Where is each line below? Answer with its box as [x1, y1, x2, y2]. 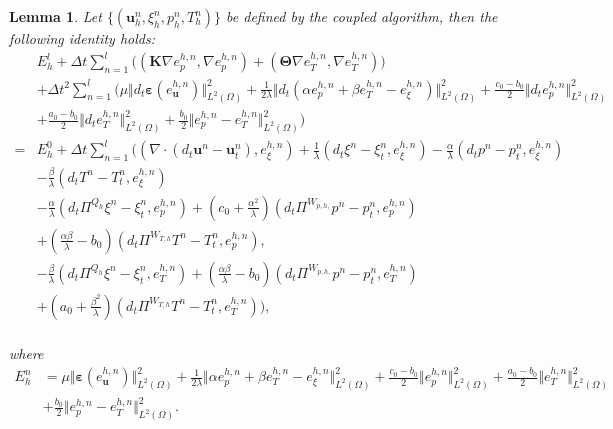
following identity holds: [9, 28, 156, 48]
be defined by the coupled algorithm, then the [226, 6, 498, 26]
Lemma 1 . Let [9, 6, 102, 26]
